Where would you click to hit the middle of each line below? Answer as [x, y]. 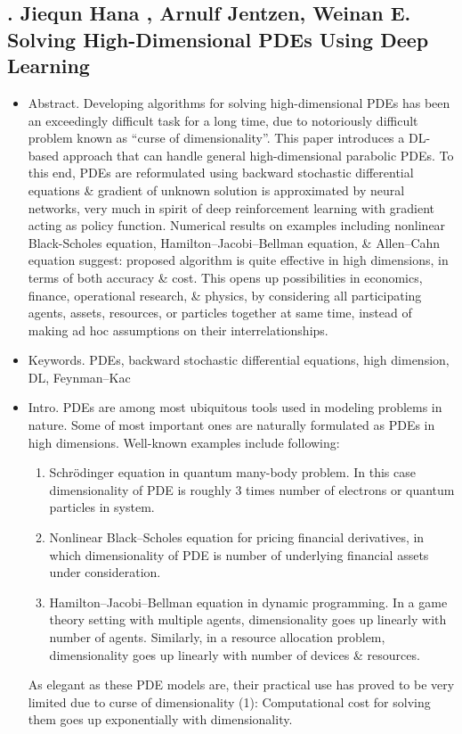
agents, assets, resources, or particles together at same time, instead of [220, 313]
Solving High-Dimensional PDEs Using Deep [218, 39]
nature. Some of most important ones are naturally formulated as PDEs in [231, 425]
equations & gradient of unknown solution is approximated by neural [216, 190]
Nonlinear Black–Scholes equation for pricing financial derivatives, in [237, 537]
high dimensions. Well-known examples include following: [184, 442]
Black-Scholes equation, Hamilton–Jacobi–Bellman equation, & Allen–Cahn [234, 242]
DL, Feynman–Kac [79, 377]
